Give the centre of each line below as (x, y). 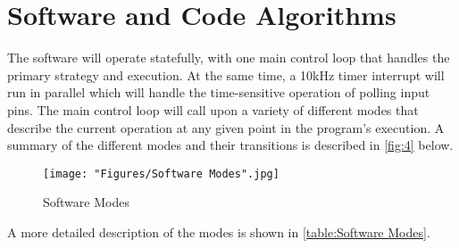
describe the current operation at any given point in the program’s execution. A (226, 127)
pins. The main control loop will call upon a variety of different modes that (213, 109)
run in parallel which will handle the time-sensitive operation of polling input (219, 92)
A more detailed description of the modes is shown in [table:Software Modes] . (219, 231)
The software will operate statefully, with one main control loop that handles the (229, 58)
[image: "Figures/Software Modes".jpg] (161, 174)
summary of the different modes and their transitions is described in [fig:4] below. (230, 145)
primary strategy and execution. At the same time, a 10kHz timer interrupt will (226, 74)
